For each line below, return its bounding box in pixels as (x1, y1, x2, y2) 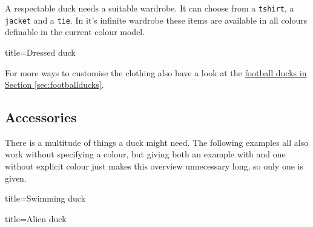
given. (5, 171, 27, 184)
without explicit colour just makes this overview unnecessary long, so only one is (5, 160, 303, 173)
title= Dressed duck (5, 45, 76, 58)
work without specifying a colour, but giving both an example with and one (5, 148, 286, 160)
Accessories (5, 108, 77, 127)
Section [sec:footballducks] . (5, 78, 104, 91)
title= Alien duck (5, 212, 67, 225)
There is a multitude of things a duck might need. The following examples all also (5, 136, 309, 148)
